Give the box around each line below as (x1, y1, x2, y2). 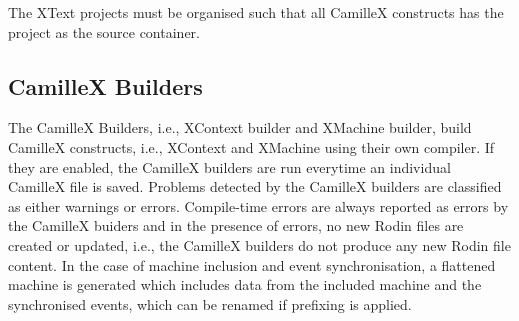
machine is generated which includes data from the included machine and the (8, 274, 482, 295)
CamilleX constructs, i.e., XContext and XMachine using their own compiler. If (8, 136, 495, 157)
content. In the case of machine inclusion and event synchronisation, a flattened (8, 254, 496, 275)
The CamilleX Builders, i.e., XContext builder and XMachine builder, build (8, 117, 472, 138)
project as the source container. (8, 21, 200, 42)
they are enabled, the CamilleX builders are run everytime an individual (8, 156, 451, 177)
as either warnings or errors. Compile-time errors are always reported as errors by (8, 195, 509, 216)
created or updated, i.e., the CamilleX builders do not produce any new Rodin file (8, 234, 511, 255)
